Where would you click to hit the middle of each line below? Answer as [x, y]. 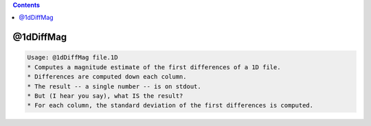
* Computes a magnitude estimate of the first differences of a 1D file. [154, 67]
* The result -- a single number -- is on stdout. [114, 86]
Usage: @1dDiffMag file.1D [72, 58]
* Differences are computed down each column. [107, 77]
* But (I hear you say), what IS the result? [105, 96]
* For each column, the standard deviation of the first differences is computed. [170, 105]
